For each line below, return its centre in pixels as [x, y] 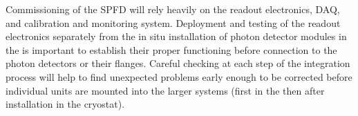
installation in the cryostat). [65, 104]
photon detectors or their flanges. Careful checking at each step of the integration [178, 63]
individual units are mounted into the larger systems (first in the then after [165, 90]
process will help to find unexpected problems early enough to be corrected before [179, 76]
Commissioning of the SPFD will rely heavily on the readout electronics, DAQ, [173, 9]
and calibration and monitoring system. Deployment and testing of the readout [173, 22]
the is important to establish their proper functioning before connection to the [171, 49]
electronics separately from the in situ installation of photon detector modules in [176, 36]
